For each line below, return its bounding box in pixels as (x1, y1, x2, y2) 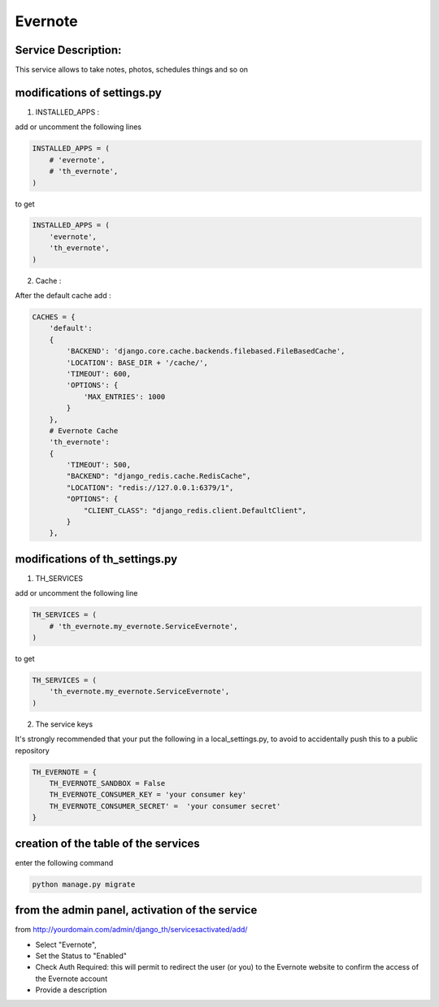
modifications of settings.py (15, 85, 162, 99)
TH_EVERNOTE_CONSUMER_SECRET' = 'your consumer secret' (49, 801, 281, 810)
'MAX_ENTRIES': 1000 (83, 392, 166, 401)
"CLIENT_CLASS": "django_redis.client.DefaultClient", (83, 506, 307, 515)
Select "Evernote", (35, 940, 97, 949)
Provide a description (35, 985, 107, 995)
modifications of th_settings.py (15, 552, 178, 566)
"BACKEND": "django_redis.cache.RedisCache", (66, 471, 251, 481)
